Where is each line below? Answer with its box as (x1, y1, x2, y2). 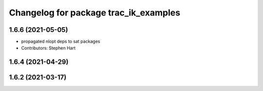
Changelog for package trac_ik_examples (9, 7, 180, 18)
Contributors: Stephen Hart (21, 45, 75, 51)
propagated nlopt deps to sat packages (21, 39, 100, 45)
